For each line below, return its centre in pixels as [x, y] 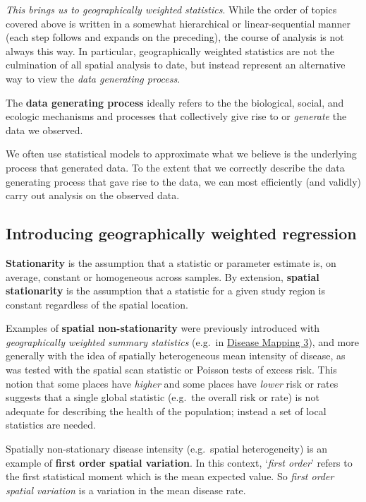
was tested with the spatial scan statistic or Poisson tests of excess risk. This [171, 370]
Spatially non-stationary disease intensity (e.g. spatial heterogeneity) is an [166, 449]
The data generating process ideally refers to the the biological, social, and [175, 102]
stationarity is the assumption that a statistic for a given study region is [166, 291]
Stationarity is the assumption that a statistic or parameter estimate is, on [171, 262]
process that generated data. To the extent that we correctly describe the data [175, 167]
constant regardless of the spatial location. [97, 304]
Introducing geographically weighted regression [181, 233]
